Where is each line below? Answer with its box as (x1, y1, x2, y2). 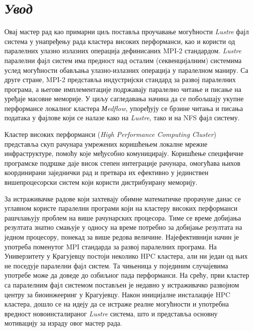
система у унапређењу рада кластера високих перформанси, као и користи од (4, 36, 235, 46)
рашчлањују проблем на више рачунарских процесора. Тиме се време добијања (4, 212, 241, 222)
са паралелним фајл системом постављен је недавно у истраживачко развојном (4, 279, 239, 289)
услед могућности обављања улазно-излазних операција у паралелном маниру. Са (4, 65, 249, 75)
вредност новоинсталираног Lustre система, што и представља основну (4, 308, 218, 318)
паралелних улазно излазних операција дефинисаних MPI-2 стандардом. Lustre (4, 45, 242, 56)
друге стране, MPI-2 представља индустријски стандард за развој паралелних (4, 74, 236, 85)
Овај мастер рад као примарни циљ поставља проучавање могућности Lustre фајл (4, 26, 249, 37)
